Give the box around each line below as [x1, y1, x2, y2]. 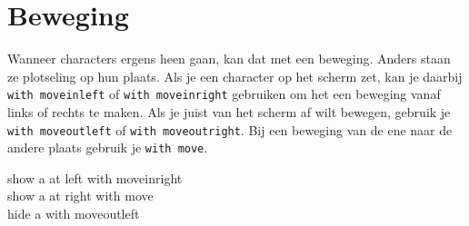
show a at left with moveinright [7, 168, 183, 187]
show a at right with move [7, 186, 154, 205]
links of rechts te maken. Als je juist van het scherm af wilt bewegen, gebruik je [7, 102, 451, 121]
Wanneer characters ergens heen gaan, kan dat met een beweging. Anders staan [7, 49, 451, 68]
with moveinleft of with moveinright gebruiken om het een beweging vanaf [7, 84, 441, 103]
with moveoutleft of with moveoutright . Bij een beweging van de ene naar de [7, 120, 453, 139]
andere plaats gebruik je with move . [7, 138, 208, 157]
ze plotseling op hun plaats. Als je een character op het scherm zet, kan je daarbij [7, 66, 463, 85]
